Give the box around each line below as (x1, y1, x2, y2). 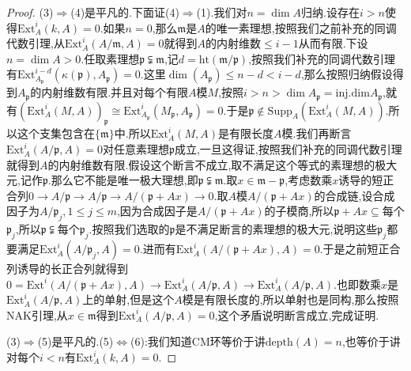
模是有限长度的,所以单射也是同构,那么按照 (182, 291, 399, 308)
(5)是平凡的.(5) (37, 333, 114, 350)
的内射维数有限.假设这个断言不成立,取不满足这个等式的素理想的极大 (47, 156, 398, 172)
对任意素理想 (102, 141, 169, 157)
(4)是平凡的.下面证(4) (70, 4, 179, 20)
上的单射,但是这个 (82, 291, 175, 308)
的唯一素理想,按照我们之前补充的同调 (205, 19, 397, 36)
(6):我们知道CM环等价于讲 (130, 333, 266, 350)
